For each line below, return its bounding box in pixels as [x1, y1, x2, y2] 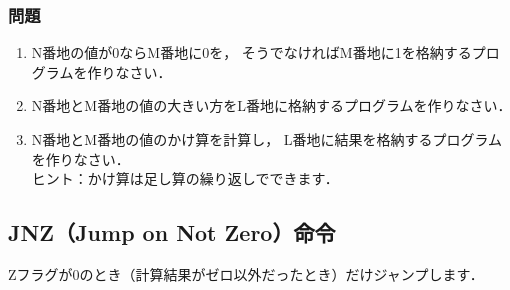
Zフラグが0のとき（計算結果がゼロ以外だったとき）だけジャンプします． [8, 263, 484, 284]
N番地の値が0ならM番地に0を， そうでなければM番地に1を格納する [31, 42, 472, 63]
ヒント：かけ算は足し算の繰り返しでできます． [31, 168, 339, 189]
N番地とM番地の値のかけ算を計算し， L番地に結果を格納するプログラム [31, 129, 503, 149]
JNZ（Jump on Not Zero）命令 [8, 217, 336, 248]
